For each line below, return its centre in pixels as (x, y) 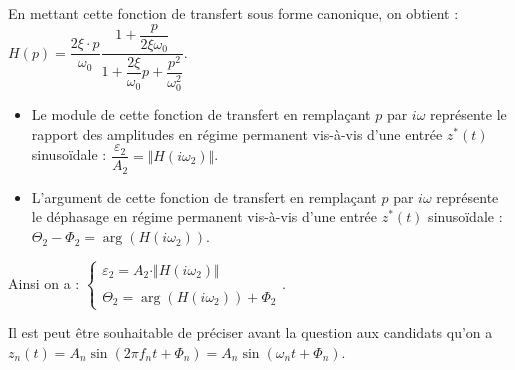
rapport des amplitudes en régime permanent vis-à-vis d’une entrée (237, 133)
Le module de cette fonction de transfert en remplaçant (201, 114)
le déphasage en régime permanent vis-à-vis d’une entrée (204, 216)
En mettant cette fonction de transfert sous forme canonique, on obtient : (233, 13)
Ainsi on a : (44, 282)
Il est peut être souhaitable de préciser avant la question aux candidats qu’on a (250, 332)
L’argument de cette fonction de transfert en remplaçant (204, 196)
